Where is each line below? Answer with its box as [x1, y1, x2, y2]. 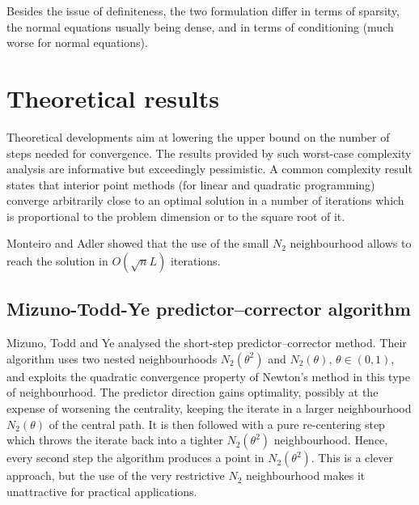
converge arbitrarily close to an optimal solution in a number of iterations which [6, 192, 404, 209]
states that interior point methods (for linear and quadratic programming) [6, 176, 375, 193]
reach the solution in [6, 252, 108, 269]
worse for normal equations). [6, 34, 148, 51]
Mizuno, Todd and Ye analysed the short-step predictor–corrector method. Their [6, 334, 407, 351]
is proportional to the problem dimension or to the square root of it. [6, 207, 345, 224]
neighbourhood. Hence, [273, 431, 388, 448]
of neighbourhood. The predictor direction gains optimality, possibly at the [6, 384, 379, 401]
